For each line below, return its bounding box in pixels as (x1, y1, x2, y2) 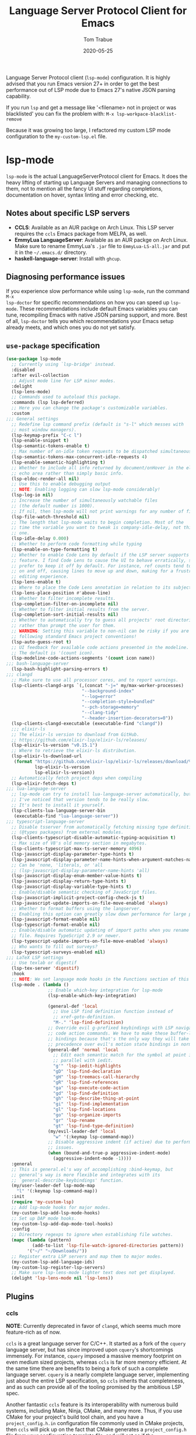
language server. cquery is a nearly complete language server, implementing (6, 1371, 190, 1378)
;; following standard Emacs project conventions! (11, 633, 137, 639)
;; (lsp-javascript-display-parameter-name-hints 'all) (11, 867, 150, 873)
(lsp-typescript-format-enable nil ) (11, 922, 100, 928)
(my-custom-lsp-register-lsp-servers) (11, 1264, 106, 1271)
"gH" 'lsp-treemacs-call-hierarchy (52, 1074, 140, 1080)
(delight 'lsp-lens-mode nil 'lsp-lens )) (11, 1275, 114, 1281)
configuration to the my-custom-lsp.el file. (6, 133, 107, 140)
